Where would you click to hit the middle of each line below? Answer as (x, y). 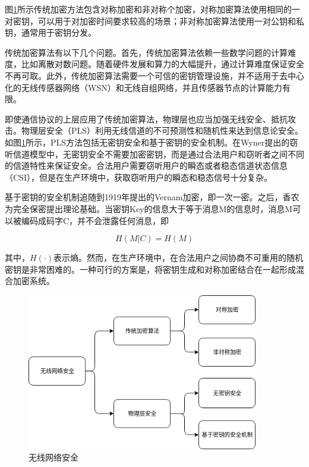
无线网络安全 (53, 457)
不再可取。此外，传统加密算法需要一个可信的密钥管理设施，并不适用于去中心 (154, 75)
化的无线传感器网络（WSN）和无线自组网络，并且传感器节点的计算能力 (144, 87)
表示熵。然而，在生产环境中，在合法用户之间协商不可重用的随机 (179, 258)
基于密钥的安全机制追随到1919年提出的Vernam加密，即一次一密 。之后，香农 (152, 197)
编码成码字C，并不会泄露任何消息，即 (95, 220)
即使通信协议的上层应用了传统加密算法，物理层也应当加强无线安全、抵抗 (146, 119)
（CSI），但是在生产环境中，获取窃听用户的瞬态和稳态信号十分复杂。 (138, 177)
